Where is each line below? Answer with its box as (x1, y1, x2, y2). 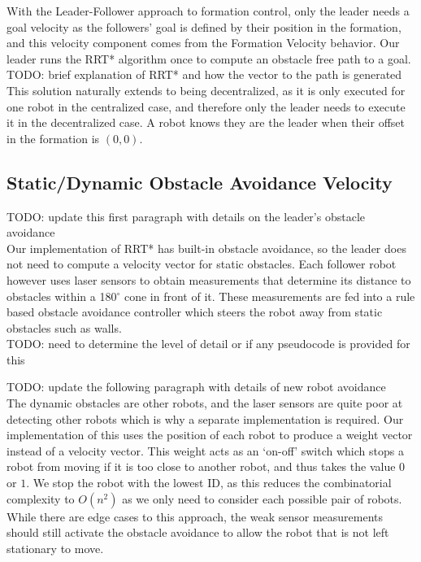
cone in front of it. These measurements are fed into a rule (124, 287, 415, 304)
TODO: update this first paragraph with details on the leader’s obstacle (7, 207, 365, 224)
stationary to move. (7, 539, 104, 556)
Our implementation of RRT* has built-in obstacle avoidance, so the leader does (7, 239, 406, 256)
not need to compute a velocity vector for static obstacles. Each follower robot (7, 255, 397, 272)
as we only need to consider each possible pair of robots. (122, 490, 402, 507)
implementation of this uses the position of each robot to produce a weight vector (7, 426, 413, 443)
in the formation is (7, 129, 100, 146)
